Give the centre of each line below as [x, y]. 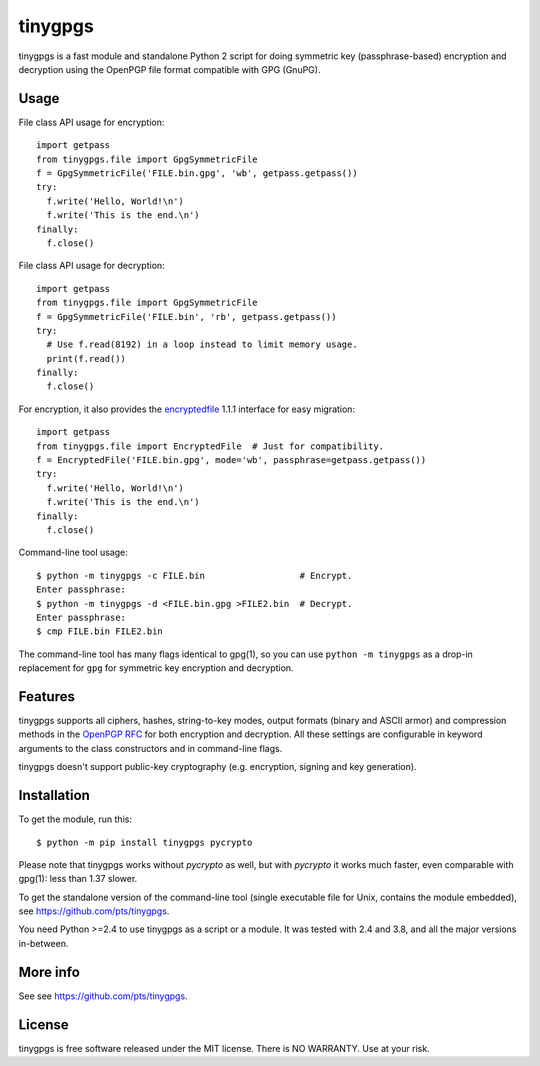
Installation [54, 795]
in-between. [43, 943]
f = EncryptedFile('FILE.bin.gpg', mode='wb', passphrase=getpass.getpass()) [231, 460]
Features [46, 696]
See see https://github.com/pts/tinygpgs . [103, 996]
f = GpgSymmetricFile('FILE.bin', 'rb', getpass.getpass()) [186, 316]
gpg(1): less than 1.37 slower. [78, 879]
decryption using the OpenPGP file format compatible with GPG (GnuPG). [169, 69]
